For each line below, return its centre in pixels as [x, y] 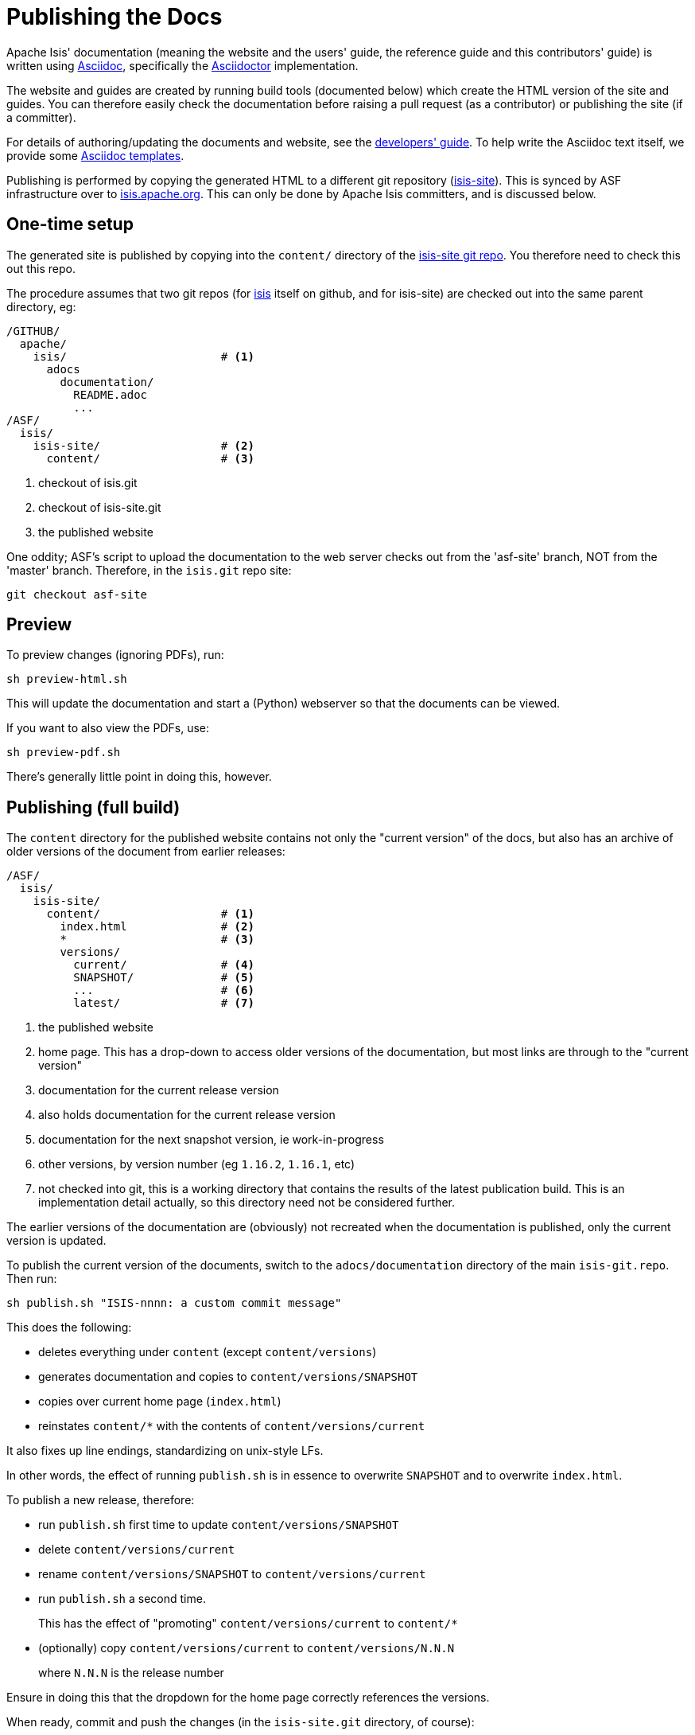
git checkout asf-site [77, 594]
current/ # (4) [164, 965]
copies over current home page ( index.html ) [160, 1402]
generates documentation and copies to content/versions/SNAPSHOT [228, 1377]
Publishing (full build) [93, 807]
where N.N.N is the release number [131, 1673]
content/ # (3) [150, 458]
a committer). [41, 117]
